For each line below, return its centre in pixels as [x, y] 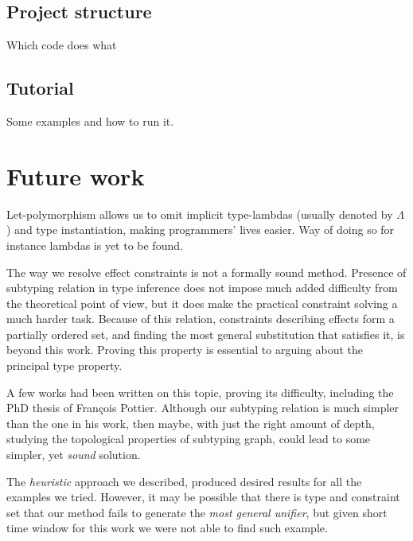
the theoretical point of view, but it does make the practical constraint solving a [202, 303]
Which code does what [62, 45]
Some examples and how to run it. [90, 121]
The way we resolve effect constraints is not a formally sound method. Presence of [206, 272]
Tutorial [40, 88]
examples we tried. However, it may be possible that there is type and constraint [203, 497]
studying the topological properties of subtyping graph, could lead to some [189, 439]
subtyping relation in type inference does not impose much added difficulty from [202, 288]
